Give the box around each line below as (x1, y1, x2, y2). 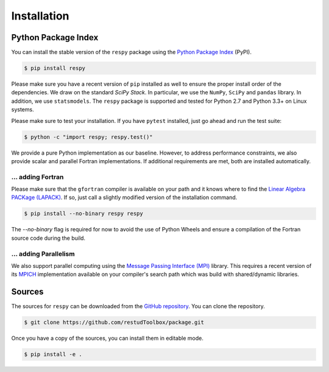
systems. (11, 106, 34, 113)
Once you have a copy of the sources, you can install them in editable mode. (11, 335, 203, 342)
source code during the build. (11, 234, 85, 242)
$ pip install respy (24, 65, 85, 72)
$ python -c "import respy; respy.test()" (24, 133, 153, 140)
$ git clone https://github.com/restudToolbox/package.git (24, 319, 204, 326)
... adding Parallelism (11, 250, 76, 258)
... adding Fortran (11, 172, 64, 181)
